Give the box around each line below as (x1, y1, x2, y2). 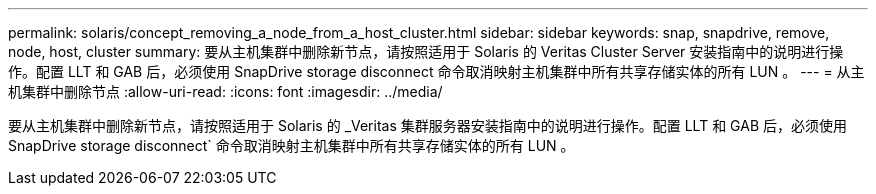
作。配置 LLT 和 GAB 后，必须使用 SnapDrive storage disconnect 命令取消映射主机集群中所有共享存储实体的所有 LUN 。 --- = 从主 (8, 63, 865, 80)
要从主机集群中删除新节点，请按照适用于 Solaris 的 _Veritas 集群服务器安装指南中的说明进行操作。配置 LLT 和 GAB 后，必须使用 (8, 117, 847, 134)
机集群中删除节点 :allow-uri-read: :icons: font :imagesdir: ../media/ (8, 83, 443, 100)
